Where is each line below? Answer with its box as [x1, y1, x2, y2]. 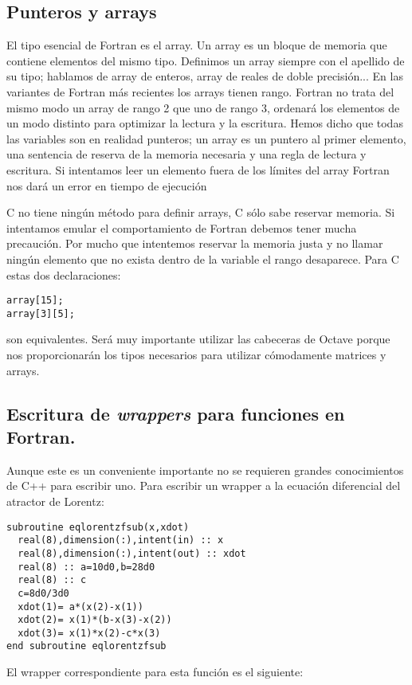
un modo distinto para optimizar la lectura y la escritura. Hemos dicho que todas [6, 115, 403, 131]
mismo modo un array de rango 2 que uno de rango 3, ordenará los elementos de [6, 99, 400, 115]
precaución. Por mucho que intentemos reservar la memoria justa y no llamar [6, 235, 383, 252]
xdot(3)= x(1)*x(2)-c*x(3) [18, 627, 161, 639]
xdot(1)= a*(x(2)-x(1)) [18, 601, 143, 613]
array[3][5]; [6, 307, 75, 319]
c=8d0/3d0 [18, 587, 69, 599]
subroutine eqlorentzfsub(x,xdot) [6, 521, 190, 533]
